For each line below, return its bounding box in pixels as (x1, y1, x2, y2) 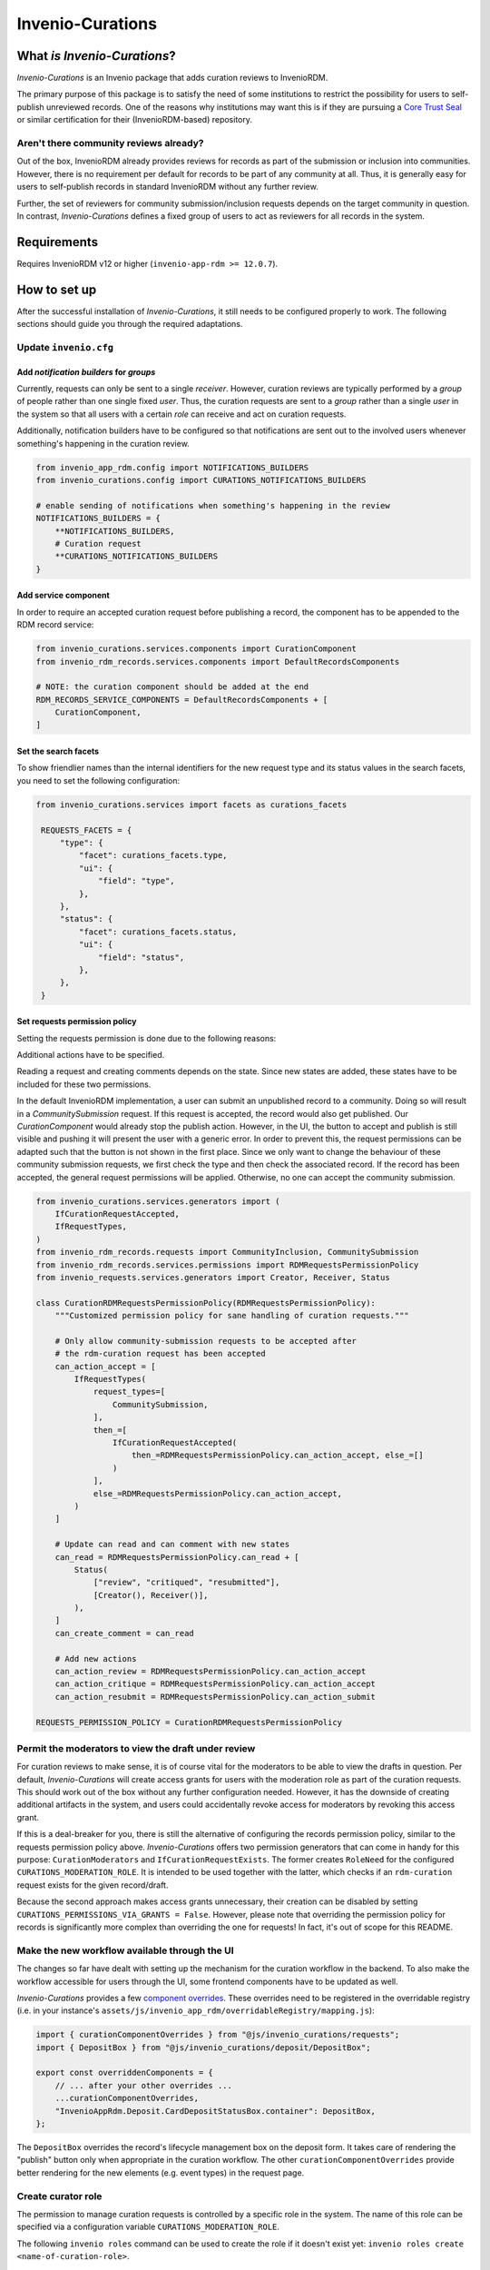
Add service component (16, 590, 111, 601)
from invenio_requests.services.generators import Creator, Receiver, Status (35, 1272, 390, 1282)
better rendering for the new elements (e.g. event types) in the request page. (16, 2166, 305, 2178)
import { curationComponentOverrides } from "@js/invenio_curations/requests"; (35, 2029, 400, 2040)
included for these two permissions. (16, 1079, 152, 1090)
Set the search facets (16, 745, 100, 757)
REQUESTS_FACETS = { (41, 824, 132, 835)
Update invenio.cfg (16, 340, 113, 353)
